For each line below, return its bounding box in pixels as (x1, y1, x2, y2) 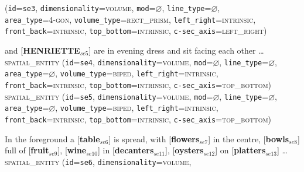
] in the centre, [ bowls (208, 132, 289, 145)
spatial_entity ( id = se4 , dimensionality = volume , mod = (5, 55, 213, 68)
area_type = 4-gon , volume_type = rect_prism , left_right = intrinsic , (5, 13, 256, 25)
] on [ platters (215, 144, 266, 156)
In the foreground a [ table (5, 132, 100, 145)
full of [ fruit (5, 144, 49, 156)
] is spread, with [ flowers (108, 132, 200, 145)
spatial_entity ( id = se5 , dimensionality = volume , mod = (5, 90, 213, 102)
